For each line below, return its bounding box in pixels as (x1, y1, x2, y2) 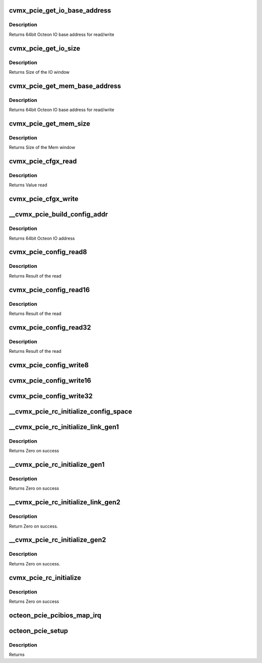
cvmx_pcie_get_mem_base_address (9, 82, 121, 90)
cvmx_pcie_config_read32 (9, 323, 91, 331)
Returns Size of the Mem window (9, 145, 75, 150)
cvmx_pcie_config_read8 (9, 248, 87, 256)
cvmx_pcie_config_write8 (9, 361, 89, 369)
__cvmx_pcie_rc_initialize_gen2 (9, 536, 106, 544)
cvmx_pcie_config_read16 (9, 285, 90, 294)
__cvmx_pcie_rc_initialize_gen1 (9, 461, 105, 469)
